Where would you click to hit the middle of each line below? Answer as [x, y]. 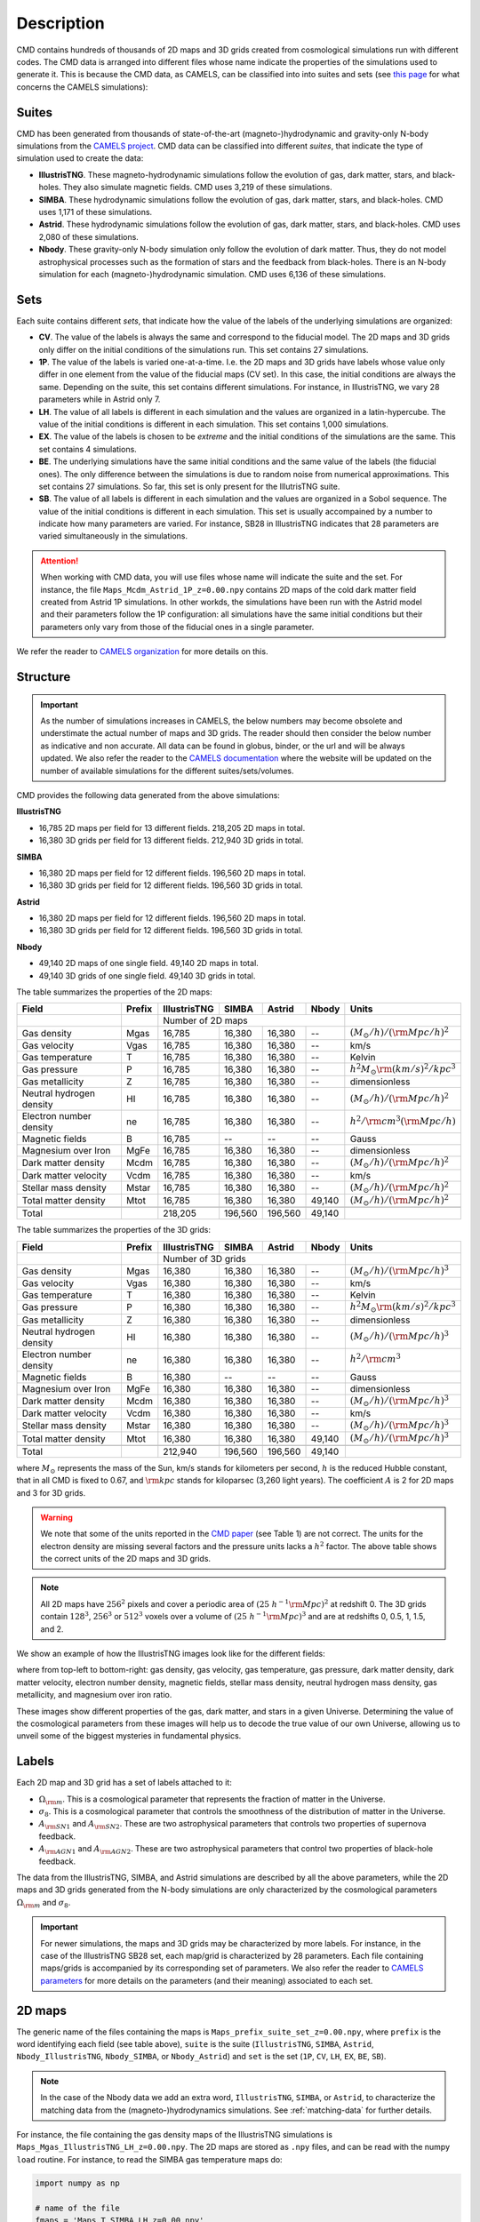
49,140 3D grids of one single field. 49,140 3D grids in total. [147, 975]
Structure [44, 677]
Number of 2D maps [205, 1020]
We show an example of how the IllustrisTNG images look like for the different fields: [171, 1654]
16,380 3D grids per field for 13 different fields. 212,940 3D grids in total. [171, 841]
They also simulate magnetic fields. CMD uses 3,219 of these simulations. [197, 188]
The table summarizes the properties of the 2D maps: [114, 992]
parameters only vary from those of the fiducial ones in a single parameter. [177, 627]
